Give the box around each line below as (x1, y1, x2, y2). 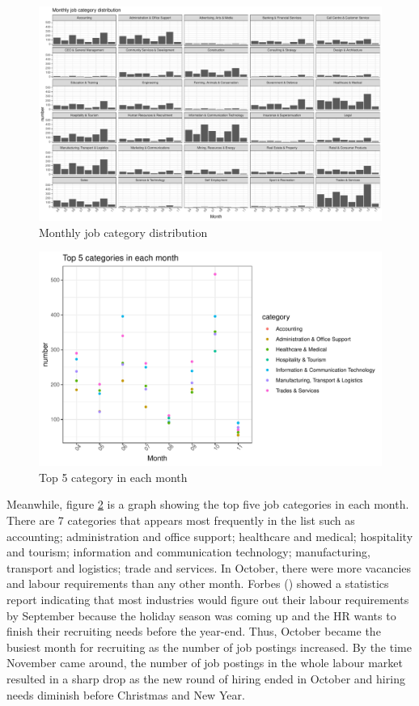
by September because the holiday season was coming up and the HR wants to (6, 607, 396, 624)
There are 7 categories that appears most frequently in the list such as (6, 511, 355, 528)
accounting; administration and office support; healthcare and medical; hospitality (6, 527, 413, 544)
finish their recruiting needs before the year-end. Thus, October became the (6, 623, 381, 640)
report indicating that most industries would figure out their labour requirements (6, 590, 409, 607)
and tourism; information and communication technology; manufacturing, (6, 543, 370, 560)
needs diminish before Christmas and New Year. (6, 686, 245, 703)
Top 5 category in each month (39, 468, 188, 485)
